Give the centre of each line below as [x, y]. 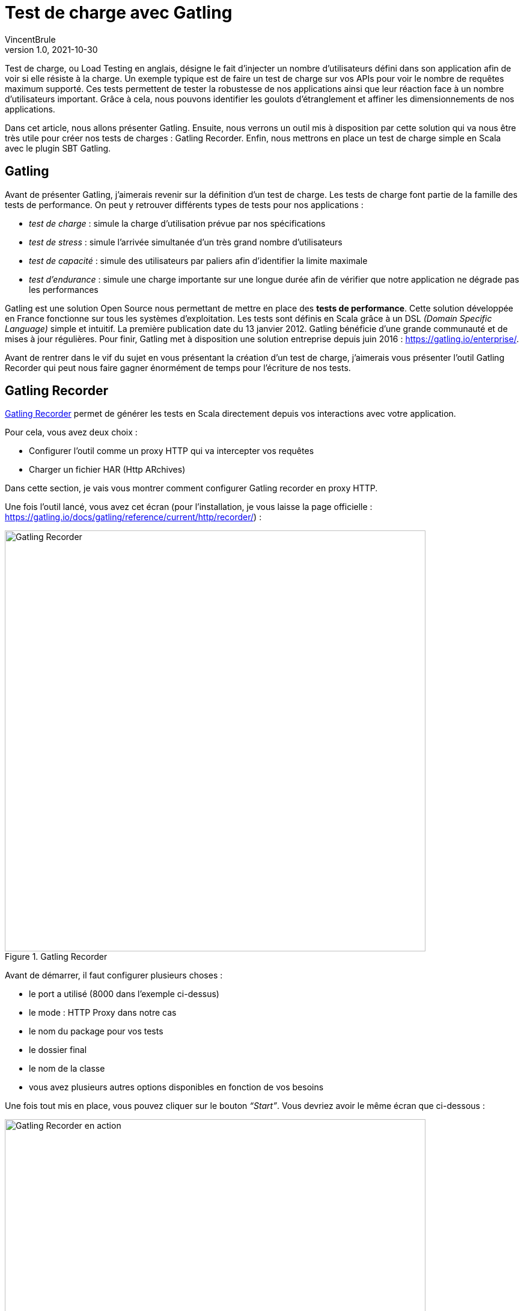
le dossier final [58, 1050]
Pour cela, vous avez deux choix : [71, 432]
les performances [64, 289]
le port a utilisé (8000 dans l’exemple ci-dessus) [124, 994]
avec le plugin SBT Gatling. [58, 148]
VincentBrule [30, 39]
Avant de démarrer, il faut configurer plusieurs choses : [114, 975]
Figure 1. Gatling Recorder [56, 957]
